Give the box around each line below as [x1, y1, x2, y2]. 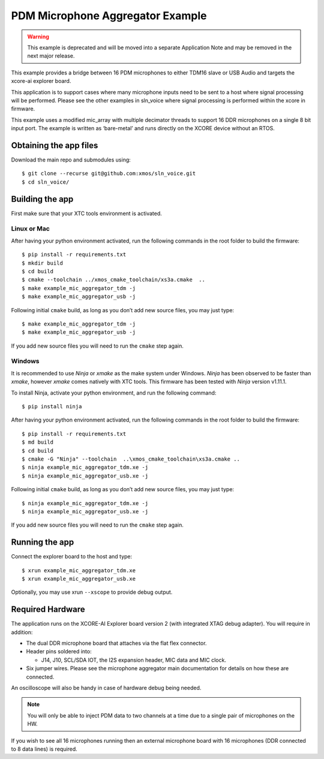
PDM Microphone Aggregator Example [11, 9, 207, 22]
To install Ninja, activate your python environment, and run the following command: [11, 389, 217, 396]
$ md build [22, 439, 54, 446]
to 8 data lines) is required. [11, 745, 77, 752]
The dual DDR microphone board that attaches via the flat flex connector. [26, 640, 207, 647]
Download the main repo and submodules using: [11, 156, 131, 163]
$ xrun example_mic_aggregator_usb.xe [22, 575, 136, 582]
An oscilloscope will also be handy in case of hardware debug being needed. [11, 685, 202, 692]
